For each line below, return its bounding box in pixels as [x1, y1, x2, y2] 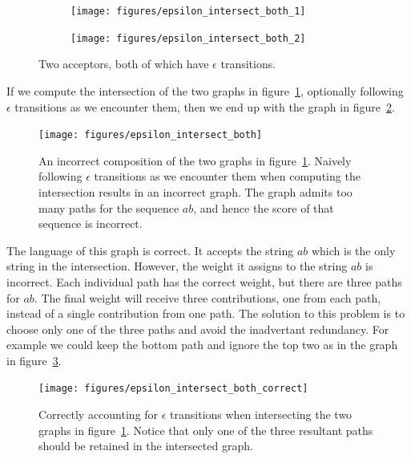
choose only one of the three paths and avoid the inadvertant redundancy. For [6, 320, 389, 337]
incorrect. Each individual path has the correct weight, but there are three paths [6, 273, 402, 290]
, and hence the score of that [193, 199, 334, 216]
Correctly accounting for [38, 406, 159, 423]
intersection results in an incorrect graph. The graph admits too [38, 183, 353, 200]
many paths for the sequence [38, 199, 179, 216]
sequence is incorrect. [38, 215, 143, 232]
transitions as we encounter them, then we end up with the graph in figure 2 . [14, 98, 395, 115]
